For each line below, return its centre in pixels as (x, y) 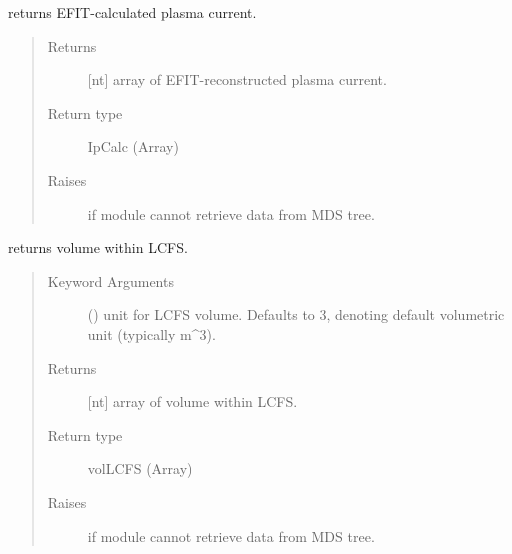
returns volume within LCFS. (98, 247)
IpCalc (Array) (133, 146)
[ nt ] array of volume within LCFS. (192, 401)
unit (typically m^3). (151, 333)
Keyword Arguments (110, 280)
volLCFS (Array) (140, 468)
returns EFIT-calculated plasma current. (132, 12)
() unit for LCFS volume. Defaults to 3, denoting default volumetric (296, 314)
